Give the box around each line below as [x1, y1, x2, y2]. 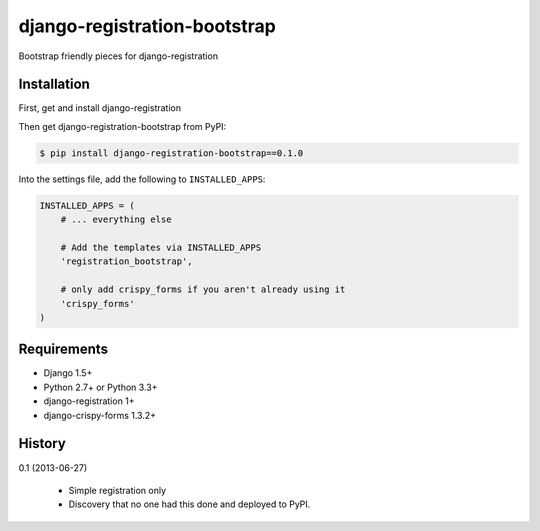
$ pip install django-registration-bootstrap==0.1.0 [39, 147, 304, 159]
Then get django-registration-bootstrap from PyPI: [18, 120, 227, 132]
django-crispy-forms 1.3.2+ [43, 409, 157, 421]
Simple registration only [68, 484, 167, 496]
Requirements [18, 341, 109, 358]
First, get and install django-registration [18, 102, 182, 114]
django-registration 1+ [43, 395, 135, 407]
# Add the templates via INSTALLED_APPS [60, 241, 262, 253]
